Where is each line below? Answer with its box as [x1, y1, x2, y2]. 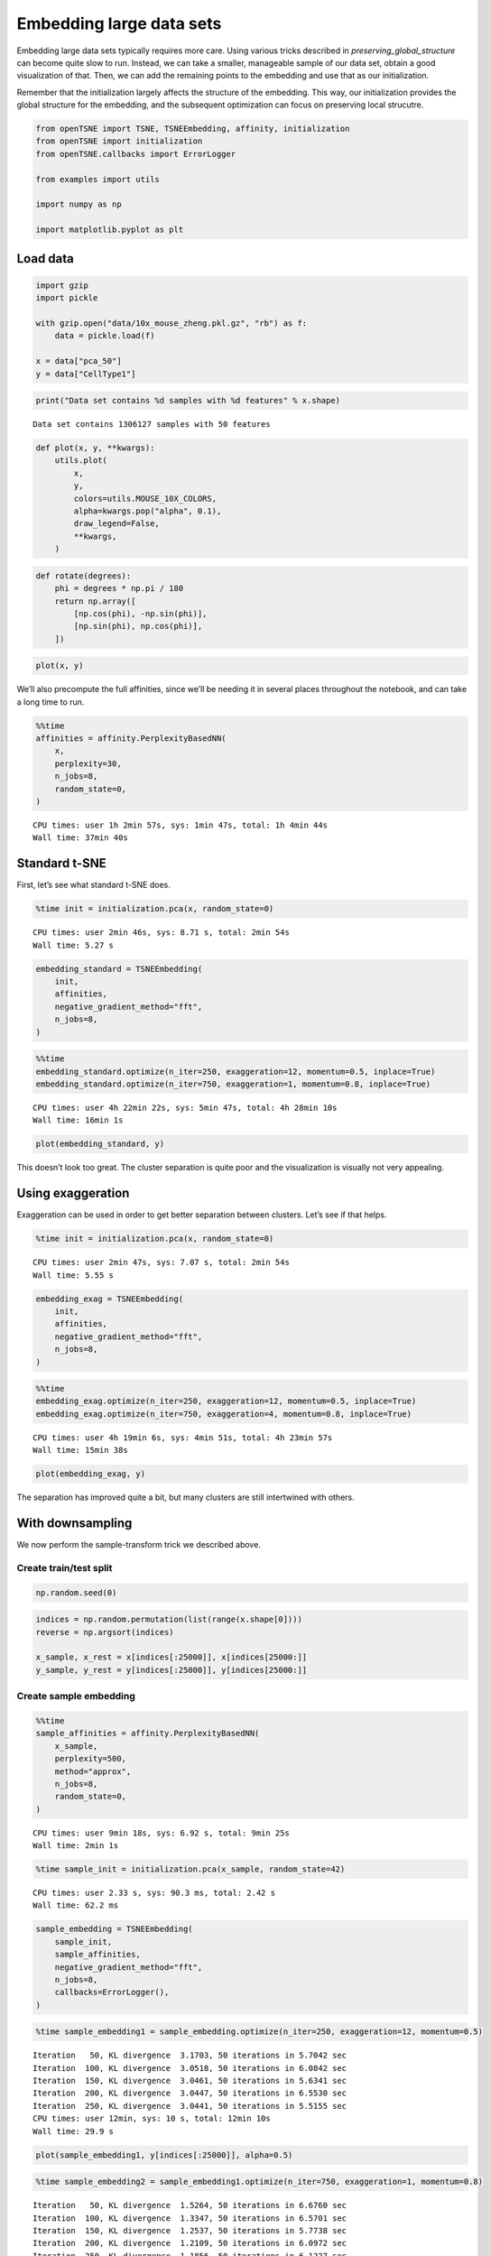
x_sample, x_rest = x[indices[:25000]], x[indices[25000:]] [35, 1652, 308, 1662]
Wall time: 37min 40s [32, 833, 128, 843]
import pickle [35, 293, 98, 303]
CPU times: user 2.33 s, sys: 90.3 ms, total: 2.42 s [32, 1888, 275, 1899]
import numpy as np [35, 199, 122, 209]
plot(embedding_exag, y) [35, 1469, 146, 1479]
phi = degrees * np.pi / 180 [54, 583, 184, 594]
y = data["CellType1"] [35, 368, 136, 379]
